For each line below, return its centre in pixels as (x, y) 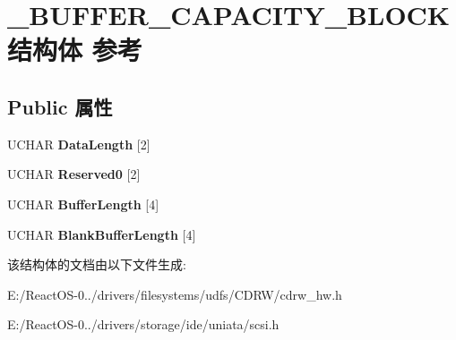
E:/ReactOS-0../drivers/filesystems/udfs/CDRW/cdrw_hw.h (175, 294)
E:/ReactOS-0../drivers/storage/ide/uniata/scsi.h (143, 324)
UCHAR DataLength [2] (79, 144)
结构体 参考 (75, 50)
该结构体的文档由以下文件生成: (97, 264)
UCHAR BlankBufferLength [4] (102, 234)
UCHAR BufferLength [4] (83, 204)
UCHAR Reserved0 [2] (74, 174)
